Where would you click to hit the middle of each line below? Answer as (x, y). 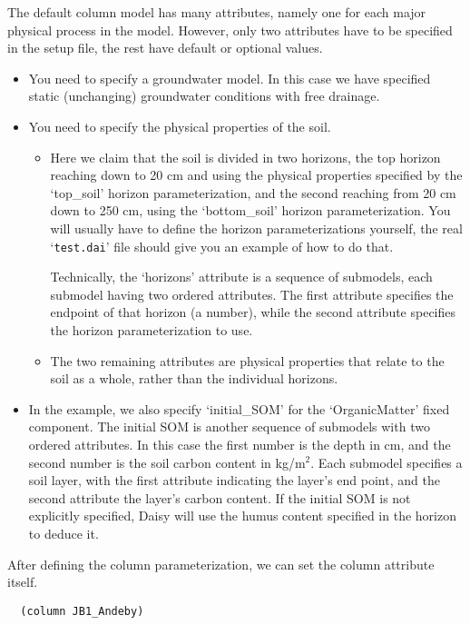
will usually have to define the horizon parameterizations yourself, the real (256, 228)
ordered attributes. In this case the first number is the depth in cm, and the (240, 444)
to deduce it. (64, 533)
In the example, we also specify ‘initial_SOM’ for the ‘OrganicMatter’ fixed (239, 408)
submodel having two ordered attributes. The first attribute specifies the (252, 294)
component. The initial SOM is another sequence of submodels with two (229, 427)
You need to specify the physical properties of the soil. (180, 126)
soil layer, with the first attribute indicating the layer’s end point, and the (234, 480)
